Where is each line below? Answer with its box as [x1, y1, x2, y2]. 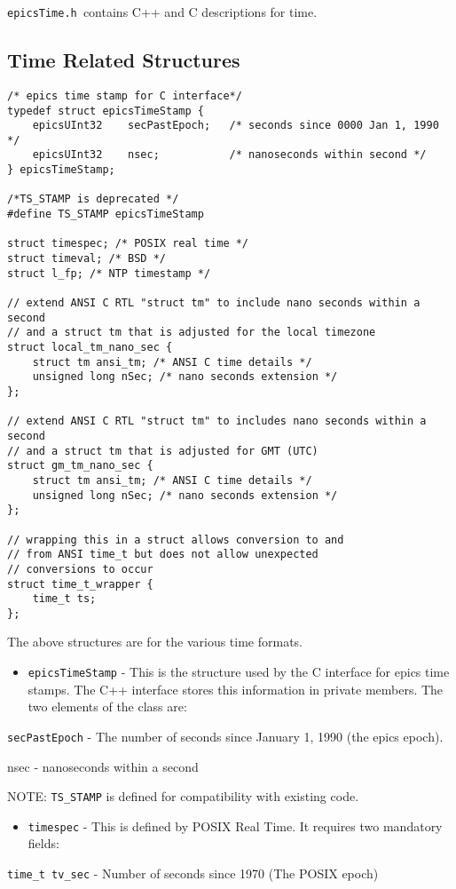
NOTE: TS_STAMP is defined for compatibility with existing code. [7, 787, 359, 806]
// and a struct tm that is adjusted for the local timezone [7, 326, 376, 339]
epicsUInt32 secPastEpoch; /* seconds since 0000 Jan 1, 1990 [32, 119, 439, 132]
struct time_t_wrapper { [7, 577, 153, 591]
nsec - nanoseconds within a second [7, 757, 199, 775]
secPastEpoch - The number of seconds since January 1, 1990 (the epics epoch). [7, 726, 444, 745]
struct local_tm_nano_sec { [7, 341, 173, 354]
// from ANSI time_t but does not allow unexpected [7, 548, 318, 561]
